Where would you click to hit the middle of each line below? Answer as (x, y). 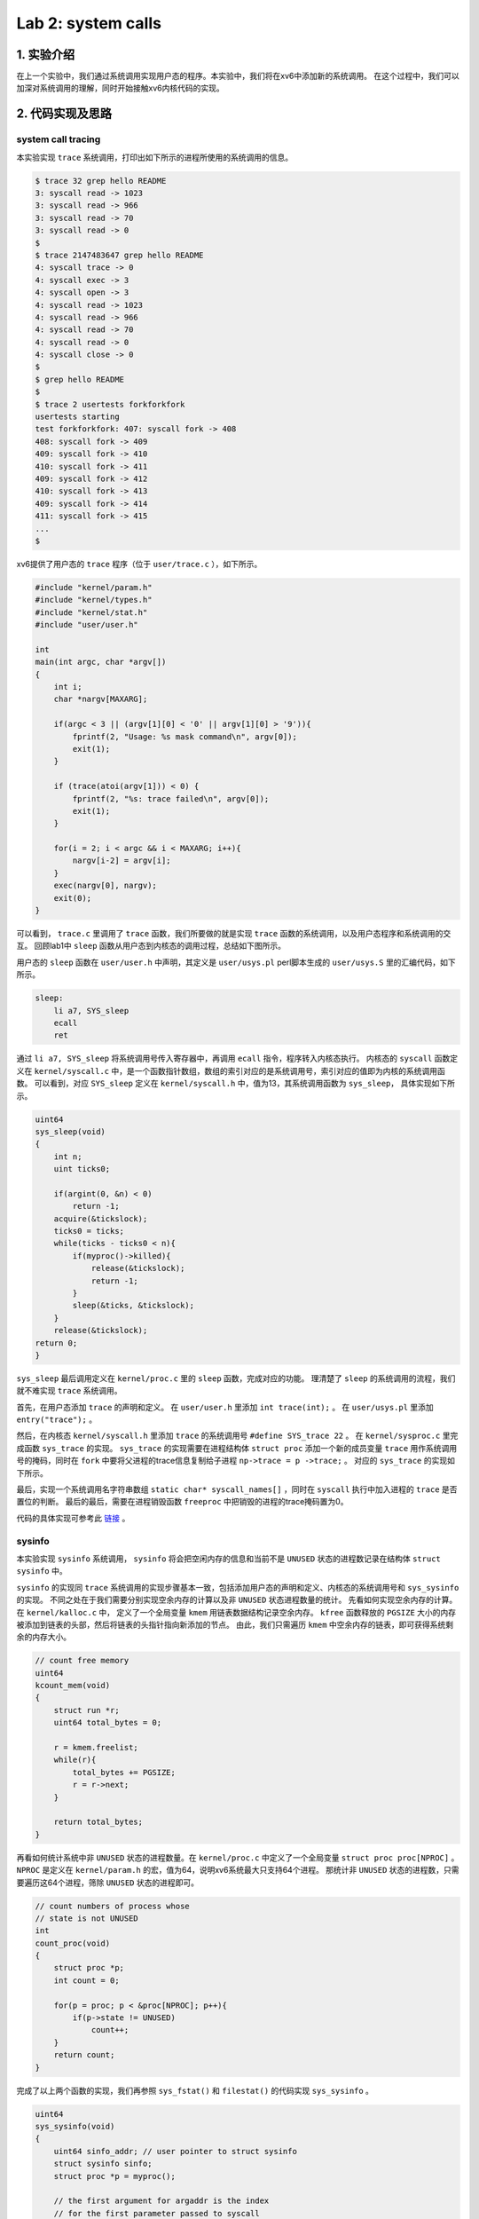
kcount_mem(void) (73, 1686)
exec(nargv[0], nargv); (105, 886)
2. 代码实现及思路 (64, 114)
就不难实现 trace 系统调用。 (70, 1391)
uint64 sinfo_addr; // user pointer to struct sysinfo (175, 2151)
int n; (68, 1157)
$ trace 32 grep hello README (101, 181)
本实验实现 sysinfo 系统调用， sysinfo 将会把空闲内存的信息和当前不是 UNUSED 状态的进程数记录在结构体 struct (228, 1559)
